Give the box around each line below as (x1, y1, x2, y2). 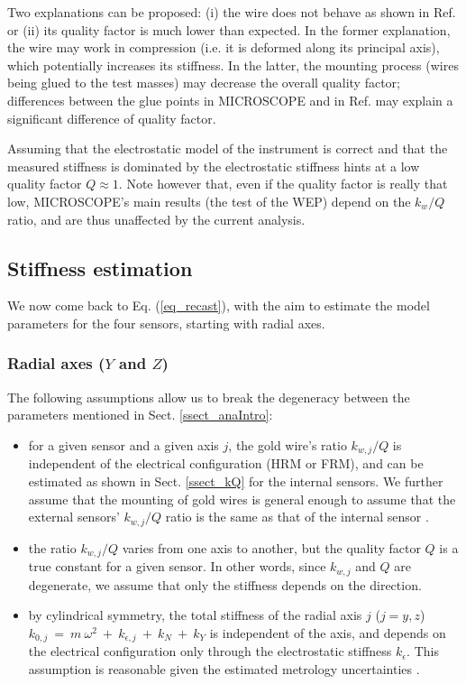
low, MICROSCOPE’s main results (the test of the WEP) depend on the (7, 191, 411, 210)
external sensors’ (28, 507, 120, 526)
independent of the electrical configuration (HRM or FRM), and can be (28, 454, 424, 473)
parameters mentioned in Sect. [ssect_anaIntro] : (7, 405, 273, 424)
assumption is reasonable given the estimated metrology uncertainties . (28, 659, 420, 678)
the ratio (28, 538, 77, 557)
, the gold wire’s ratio (228, 435, 347, 454)
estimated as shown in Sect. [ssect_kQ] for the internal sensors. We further (28, 471, 443, 490)
